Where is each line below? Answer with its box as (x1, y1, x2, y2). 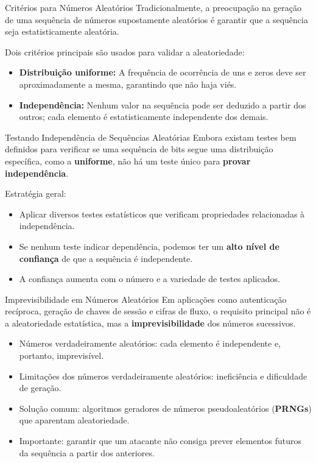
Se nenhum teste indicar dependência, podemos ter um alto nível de (19, 239, 279, 252)
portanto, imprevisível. (19, 349, 104, 362)
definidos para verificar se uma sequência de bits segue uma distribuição (5, 143, 273, 155)
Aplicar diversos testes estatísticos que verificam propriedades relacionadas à (19, 207, 305, 220)
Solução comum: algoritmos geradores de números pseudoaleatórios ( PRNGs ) (19, 401, 312, 414)
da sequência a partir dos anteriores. (19, 446, 155, 459)
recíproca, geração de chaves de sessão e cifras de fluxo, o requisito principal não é (5, 305, 311, 317)
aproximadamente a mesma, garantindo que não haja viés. (19, 77, 237, 90)
